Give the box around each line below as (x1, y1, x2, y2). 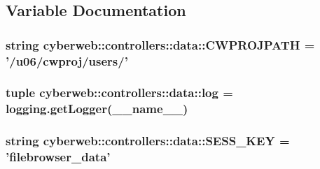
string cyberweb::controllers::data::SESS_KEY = (6, 132, 290, 149)
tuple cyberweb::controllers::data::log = (6, 84, 233, 101)
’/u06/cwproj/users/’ (6, 52, 128, 69)
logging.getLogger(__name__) (6, 100, 188, 117)
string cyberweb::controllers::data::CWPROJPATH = (6, 36, 315, 53)
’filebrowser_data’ (6, 148, 111, 166)
